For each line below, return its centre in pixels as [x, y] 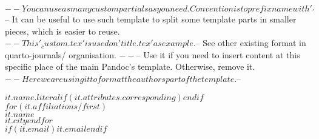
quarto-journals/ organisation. [61, 54]
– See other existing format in [251, 43]
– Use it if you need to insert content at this [218, 54]
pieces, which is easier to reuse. [62, 31]
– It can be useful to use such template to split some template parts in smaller [151, 19]
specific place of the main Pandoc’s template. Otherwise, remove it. [130, 66]
